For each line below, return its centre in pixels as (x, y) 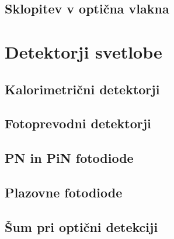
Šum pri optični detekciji (81, 226)
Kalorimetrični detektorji (82, 89)
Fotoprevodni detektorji (78, 123)
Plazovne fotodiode (64, 192)
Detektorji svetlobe (83, 51)
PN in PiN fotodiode (69, 158)
